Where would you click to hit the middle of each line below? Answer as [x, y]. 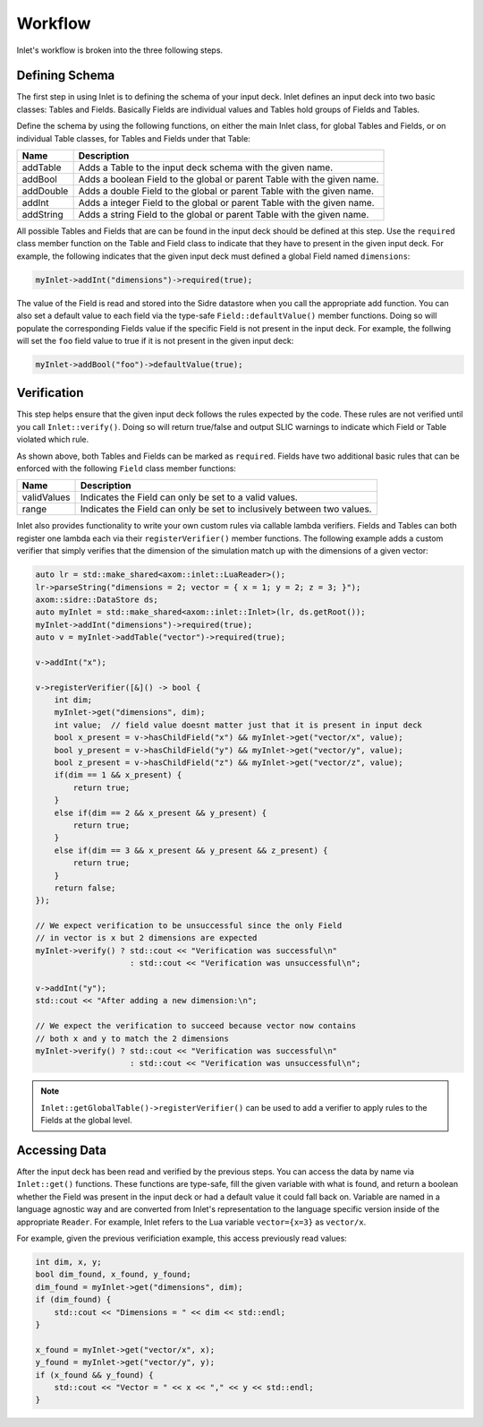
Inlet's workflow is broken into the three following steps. [120, 50]
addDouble [45, 191]
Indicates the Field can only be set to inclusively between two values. [226, 509]
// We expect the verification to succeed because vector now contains [196, 1026]
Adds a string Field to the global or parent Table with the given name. [224, 215]
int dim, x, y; [68, 1262]
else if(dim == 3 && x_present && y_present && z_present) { [191, 850]
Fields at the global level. [87, 1121]
